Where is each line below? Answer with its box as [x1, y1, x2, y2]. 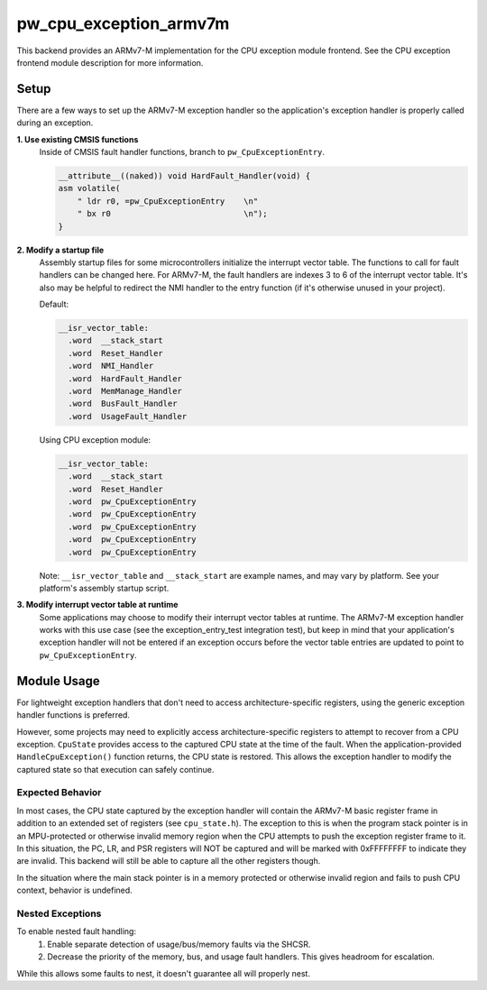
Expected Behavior [16, 786, 102, 799]
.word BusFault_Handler [68, 399, 178, 409]
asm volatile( [58, 183, 121, 194]
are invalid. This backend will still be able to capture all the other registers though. [16, 856, 321, 866]
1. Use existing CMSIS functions [16, 133, 139, 144]
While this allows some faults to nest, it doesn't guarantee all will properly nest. [16, 967, 311, 978]
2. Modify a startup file [16, 244, 105, 255]
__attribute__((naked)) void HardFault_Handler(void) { [58, 171, 311, 180]
